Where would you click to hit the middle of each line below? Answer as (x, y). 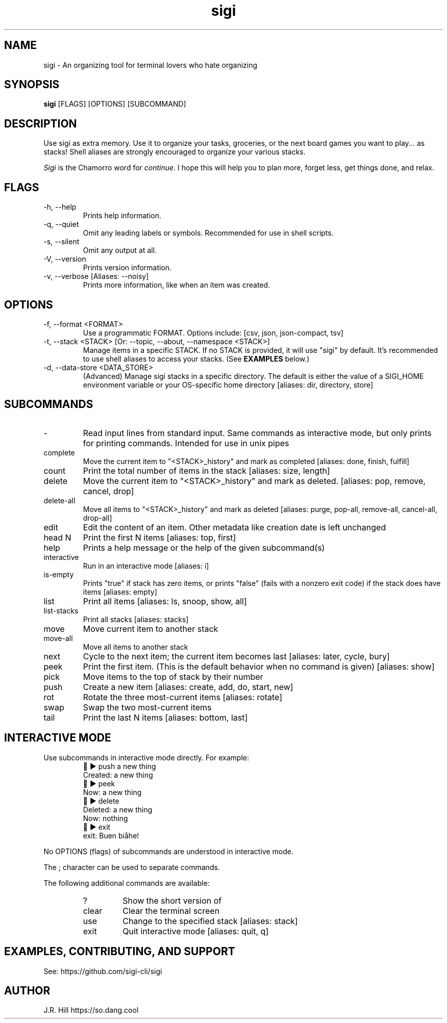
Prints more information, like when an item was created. (177, 285)
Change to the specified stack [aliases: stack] (210, 921)
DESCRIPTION (41, 123)
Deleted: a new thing (118, 809)
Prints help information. (122, 216)
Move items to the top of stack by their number (173, 676)
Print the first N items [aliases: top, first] (159, 537)
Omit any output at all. (120, 250)
